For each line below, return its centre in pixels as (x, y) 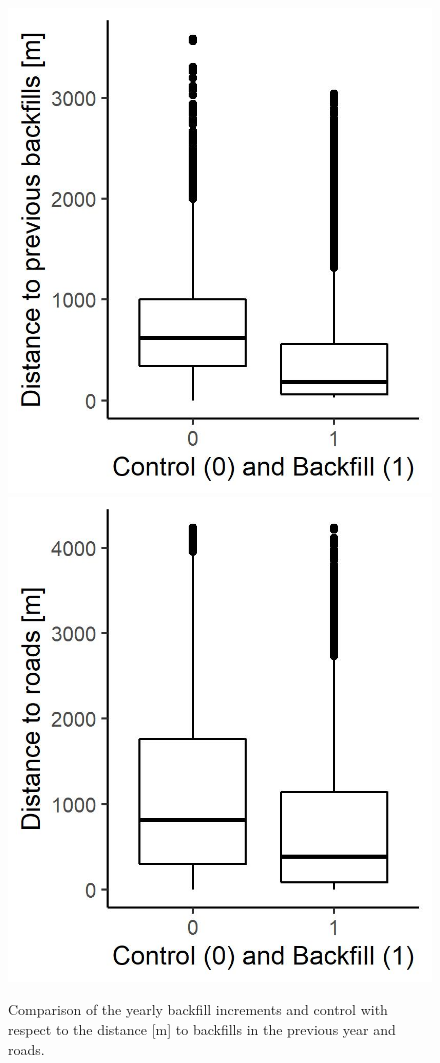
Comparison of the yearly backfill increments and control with (198, 1009)
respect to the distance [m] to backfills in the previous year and (202, 1028)
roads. (26, 1048)
